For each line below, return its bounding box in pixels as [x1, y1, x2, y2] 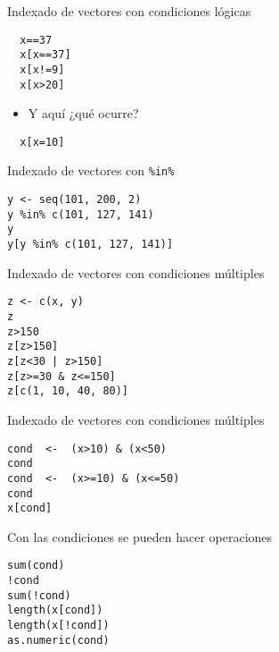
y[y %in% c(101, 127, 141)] [7, 238, 174, 251]
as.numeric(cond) [7, 633, 110, 647]
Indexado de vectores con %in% [7, 161, 175, 180]
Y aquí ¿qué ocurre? [28, 104, 139, 123]
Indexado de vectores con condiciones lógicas [7, 2, 251, 20]
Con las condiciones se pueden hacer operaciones [7, 527, 273, 546]
